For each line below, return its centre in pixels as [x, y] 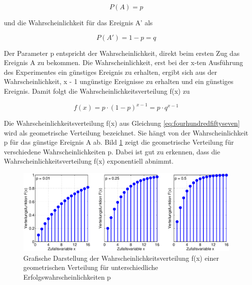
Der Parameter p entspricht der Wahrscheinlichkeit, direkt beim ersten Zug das [122, 53]
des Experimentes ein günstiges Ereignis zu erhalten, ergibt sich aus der [110, 72]
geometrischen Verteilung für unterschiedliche [91, 267]
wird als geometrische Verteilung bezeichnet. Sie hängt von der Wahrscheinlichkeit [126, 132]
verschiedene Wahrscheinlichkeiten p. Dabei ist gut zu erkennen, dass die [112, 151]
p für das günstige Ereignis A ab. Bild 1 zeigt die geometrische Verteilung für [119, 142]
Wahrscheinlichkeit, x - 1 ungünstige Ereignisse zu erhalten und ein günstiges [119, 81]
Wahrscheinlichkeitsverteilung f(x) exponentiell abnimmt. [89, 161]
